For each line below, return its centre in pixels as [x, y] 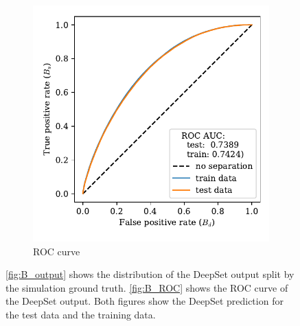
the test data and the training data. [81, 314]
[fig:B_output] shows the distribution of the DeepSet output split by [150, 274]
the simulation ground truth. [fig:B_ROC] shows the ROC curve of [147, 287]
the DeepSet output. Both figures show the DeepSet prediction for [145, 301]
